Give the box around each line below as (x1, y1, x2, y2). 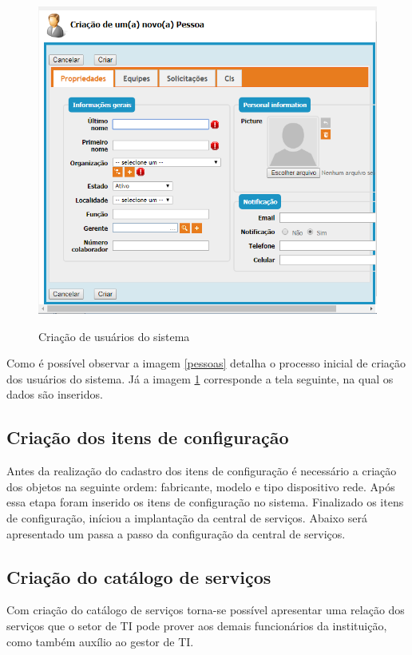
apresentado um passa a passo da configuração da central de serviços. (6, 525, 346, 542)
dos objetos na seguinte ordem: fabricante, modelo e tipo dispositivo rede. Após (6, 478, 395, 494)
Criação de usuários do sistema (38, 327, 190, 344)
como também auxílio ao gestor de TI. (6, 633, 194, 649)
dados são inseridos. (6, 386, 103, 403)
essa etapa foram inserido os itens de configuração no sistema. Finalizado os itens (6, 494, 404, 510)
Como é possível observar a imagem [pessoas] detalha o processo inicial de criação (6, 355, 406, 371)
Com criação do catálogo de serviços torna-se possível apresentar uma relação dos (6, 601, 405, 618)
